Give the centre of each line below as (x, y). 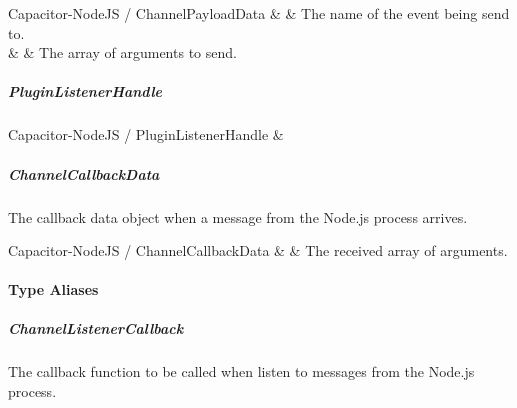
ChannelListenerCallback (96, 328)
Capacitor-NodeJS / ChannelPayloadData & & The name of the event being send (259, 13)
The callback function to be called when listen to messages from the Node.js (241, 371)
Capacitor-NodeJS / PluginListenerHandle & (146, 134)
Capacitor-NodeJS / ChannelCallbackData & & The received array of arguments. (258, 250)
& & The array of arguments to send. (122, 52)
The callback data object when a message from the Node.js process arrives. (238, 216)
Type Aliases (53, 289)
